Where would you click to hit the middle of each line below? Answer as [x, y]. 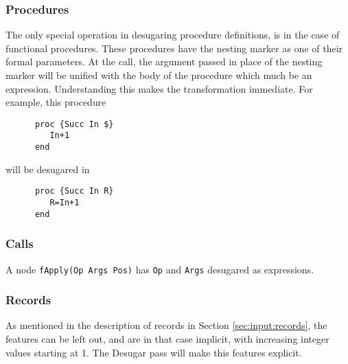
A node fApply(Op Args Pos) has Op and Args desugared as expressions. [160, 269]
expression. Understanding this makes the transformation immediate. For [159, 88]
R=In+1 [65, 203]
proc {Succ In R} [74, 191]
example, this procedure [56, 102]
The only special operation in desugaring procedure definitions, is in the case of [173, 35]
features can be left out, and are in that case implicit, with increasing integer [167, 339]
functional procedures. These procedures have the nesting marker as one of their [174, 48]
